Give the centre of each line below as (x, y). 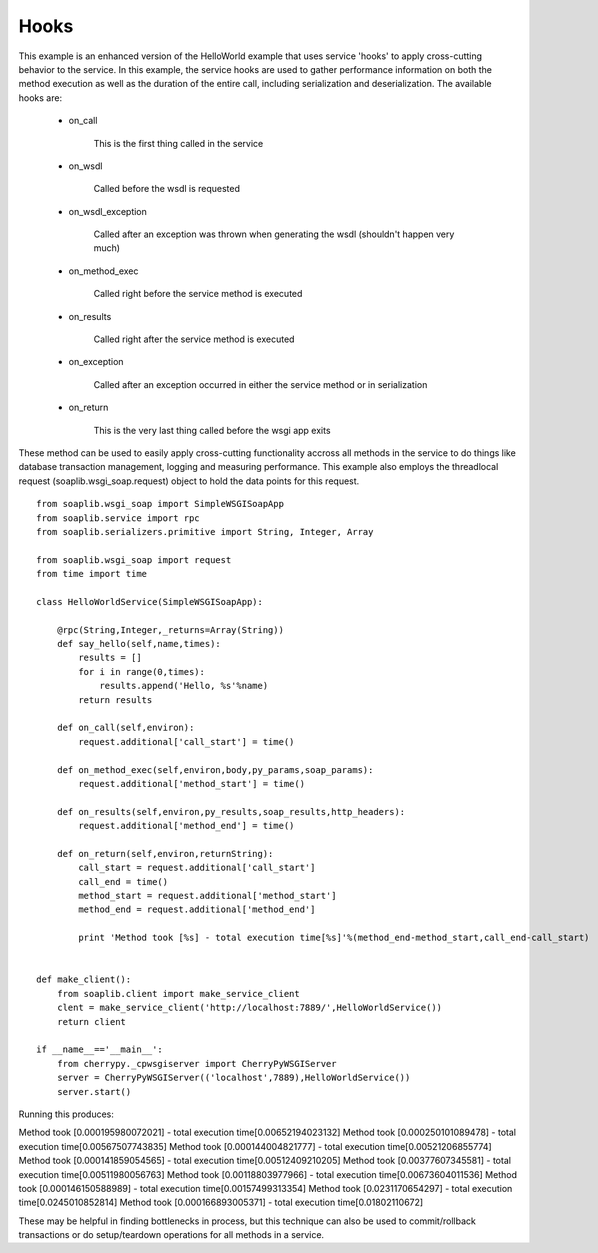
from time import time (92, 574)
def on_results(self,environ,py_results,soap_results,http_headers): (231, 811)
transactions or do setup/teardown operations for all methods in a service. (171, 1235)
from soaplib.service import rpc (118, 518)
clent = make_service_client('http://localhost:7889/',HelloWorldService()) (249, 1008)
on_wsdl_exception (107, 211)
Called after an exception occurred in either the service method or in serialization (260, 384)
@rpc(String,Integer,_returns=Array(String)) (170, 629)
